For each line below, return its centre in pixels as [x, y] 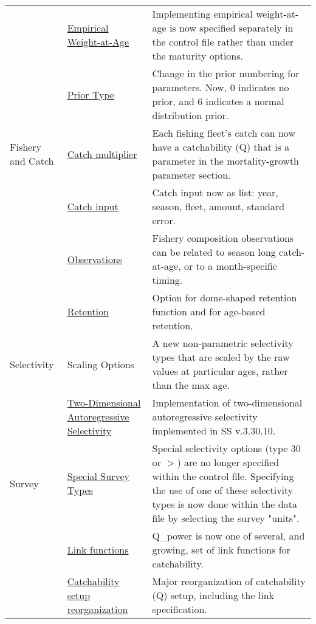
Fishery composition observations [223, 238]
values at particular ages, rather [220, 371]
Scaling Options [101, 364]
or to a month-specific [230, 266]
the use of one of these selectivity [223, 490]
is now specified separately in [231, 28]
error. [164, 220]
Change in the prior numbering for [226, 73]
